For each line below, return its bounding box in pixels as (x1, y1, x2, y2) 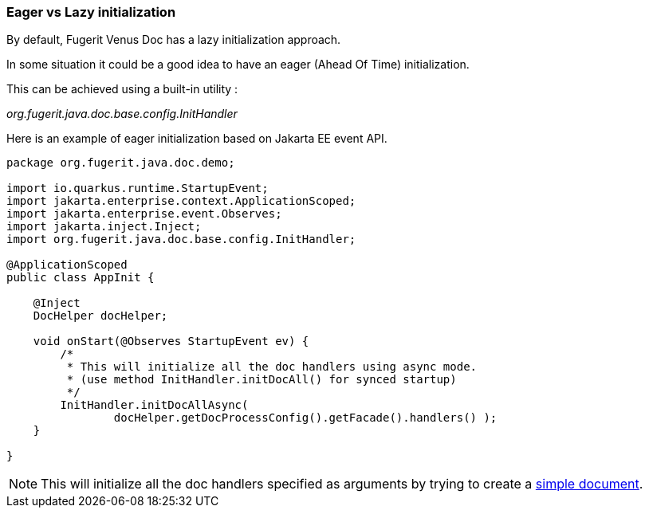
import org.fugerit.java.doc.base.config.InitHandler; (6, 233, 356, 246)
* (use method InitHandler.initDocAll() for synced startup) (66, 373, 457, 386)
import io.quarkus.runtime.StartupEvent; (6, 182, 269, 195)
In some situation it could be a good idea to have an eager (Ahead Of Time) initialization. (6, 57, 470, 72)
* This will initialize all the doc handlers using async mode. (66, 360, 478, 374)
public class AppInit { (6, 271, 155, 284)
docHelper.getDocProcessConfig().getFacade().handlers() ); (113, 411, 498, 425)
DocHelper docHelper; (33, 309, 168, 323)
